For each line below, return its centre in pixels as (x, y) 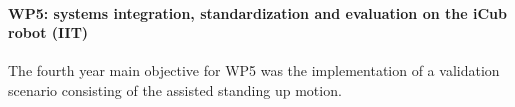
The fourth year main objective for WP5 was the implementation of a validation (254, 70)
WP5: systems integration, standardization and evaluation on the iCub (257, 12)
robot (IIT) (48, 32)
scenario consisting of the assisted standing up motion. (175, 89)
